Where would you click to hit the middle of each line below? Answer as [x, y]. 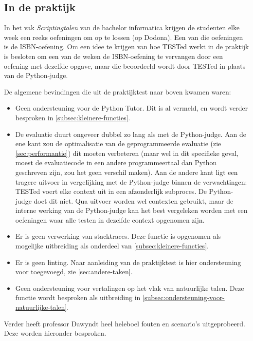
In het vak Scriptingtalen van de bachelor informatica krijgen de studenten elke [122, 28]
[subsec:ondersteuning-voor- [184, 297]
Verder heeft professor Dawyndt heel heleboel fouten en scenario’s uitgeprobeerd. [125, 323]
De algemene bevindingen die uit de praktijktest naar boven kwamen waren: [117, 91]
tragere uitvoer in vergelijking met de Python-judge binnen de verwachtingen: [131, 181]
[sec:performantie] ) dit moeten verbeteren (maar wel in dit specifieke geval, [127, 153]
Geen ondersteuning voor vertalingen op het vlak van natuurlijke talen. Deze [130, 288]
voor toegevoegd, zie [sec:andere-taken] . [74, 272]
